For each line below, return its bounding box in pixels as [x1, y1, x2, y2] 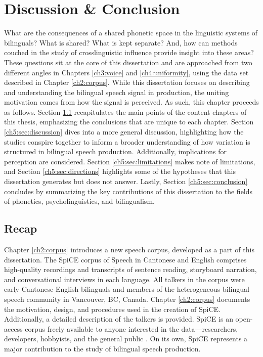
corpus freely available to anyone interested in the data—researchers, [25, 323, 238, 334]
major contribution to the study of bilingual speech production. [4, 343, 201, 353]
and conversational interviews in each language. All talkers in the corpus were [4, 274, 245, 284]
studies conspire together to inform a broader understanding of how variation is [4, 136, 250, 147]
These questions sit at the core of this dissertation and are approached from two [4, 57, 252, 67]
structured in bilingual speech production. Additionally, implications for [4, 146, 227, 157]
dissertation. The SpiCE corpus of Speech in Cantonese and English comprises [4, 254, 247, 264]
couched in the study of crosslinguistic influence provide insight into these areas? [4, 47, 254, 58]
